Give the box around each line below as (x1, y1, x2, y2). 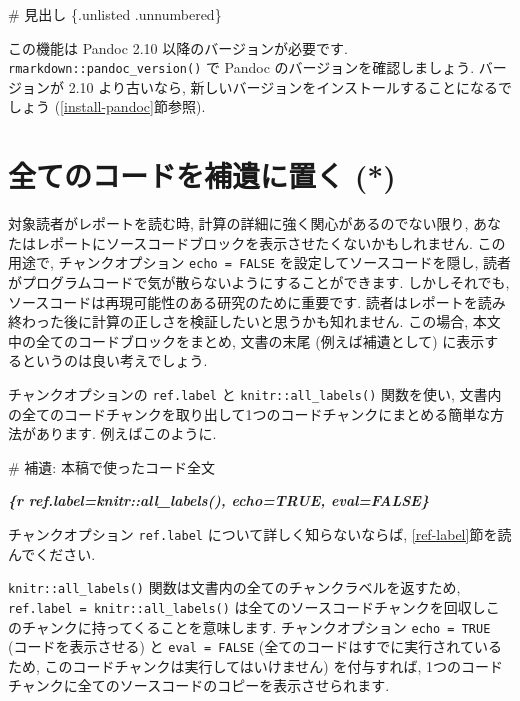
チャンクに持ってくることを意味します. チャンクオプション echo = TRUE (21, 616, 491, 637)
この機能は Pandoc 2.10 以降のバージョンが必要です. (8, 37, 348, 58)
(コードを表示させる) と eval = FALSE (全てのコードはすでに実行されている (8, 636, 502, 657)
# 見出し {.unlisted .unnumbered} (8, 4, 222, 24)
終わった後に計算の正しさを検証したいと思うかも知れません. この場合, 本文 (8, 311, 501, 332)
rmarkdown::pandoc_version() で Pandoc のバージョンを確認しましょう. (8, 57, 475, 78)
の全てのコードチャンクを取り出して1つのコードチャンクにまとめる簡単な (8, 403, 491, 424)
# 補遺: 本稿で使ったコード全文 (8, 456, 215, 477)
